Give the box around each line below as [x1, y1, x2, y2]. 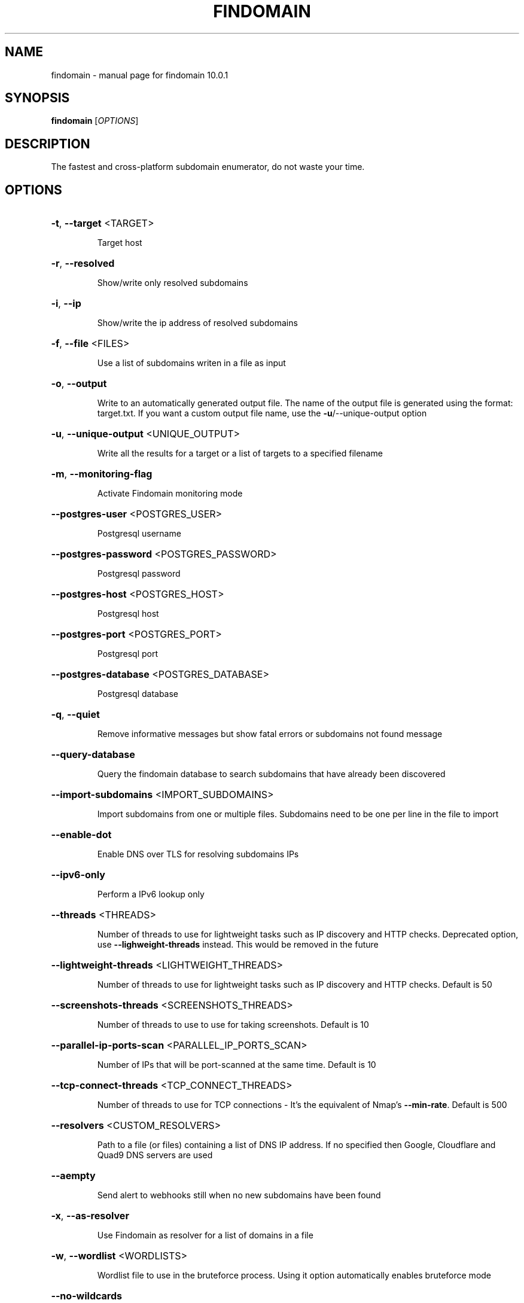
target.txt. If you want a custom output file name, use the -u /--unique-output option [97, 408, 427, 419]
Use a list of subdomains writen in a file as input [97, 358, 286, 369]
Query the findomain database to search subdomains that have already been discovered [97, 769, 446, 780]
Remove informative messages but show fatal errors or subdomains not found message [97, 729, 443, 739]
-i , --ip [51, 297, 81, 310]
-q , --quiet [51, 708, 100, 721]
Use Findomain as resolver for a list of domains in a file [97, 1230, 313, 1241]
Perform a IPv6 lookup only [97, 889, 205, 900]
